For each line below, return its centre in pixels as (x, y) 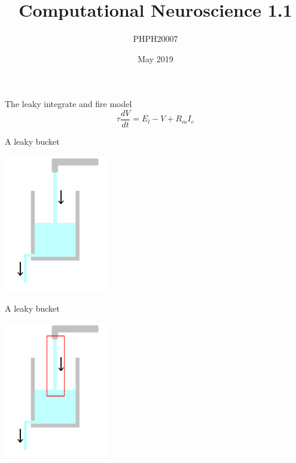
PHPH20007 (155, 39)
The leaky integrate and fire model (68, 104)
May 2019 (155, 58)
